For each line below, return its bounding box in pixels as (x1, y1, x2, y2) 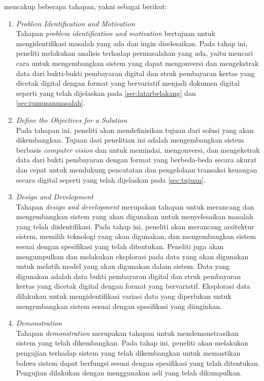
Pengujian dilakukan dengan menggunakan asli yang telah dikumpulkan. (16, 367, 242, 378)
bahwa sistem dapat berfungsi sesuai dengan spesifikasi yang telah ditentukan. (16, 357, 260, 368)
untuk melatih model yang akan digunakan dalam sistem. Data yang (16, 261, 230, 271)
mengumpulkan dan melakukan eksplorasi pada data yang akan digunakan (16, 251, 249, 261)
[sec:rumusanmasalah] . (16, 97, 85, 108)
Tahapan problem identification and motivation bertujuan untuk (16, 28, 216, 39)
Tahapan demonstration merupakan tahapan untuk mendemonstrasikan (16, 327, 239, 338)
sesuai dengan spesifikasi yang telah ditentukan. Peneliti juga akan (16, 241, 224, 252)
